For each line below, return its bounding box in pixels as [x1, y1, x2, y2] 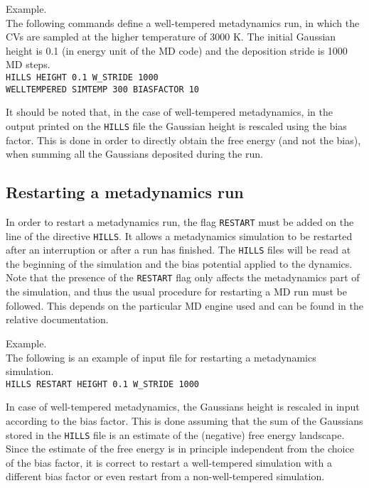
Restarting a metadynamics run [6, 181, 244, 203]
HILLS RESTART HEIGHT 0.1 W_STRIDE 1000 [6, 379, 200, 389]
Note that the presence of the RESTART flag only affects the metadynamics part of [6, 270, 360, 285]
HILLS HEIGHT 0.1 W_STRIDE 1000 [6, 72, 159, 82]
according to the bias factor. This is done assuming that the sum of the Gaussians [6, 413, 363, 428]
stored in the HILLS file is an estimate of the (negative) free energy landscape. [6, 427, 345, 442]
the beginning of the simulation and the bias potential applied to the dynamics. [6, 256, 353, 271]
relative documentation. [6, 312, 109, 327]
